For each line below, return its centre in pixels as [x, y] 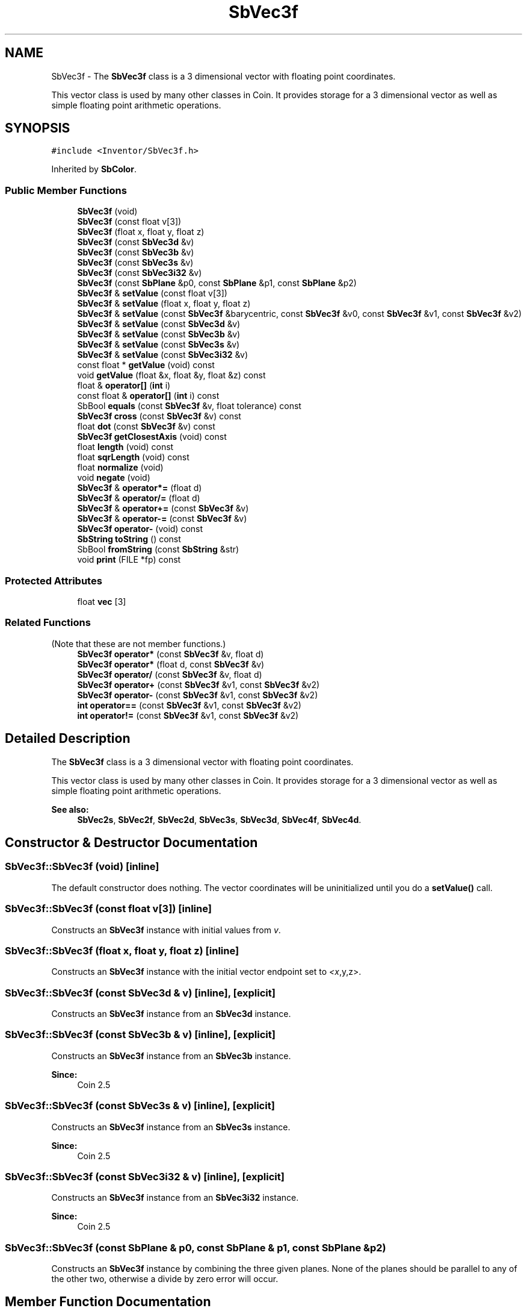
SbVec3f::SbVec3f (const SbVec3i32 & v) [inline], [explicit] [145, 1176]
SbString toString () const [129, 539]
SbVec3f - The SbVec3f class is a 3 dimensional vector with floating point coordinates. [223, 76]
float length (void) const [125, 447]
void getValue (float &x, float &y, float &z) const [171, 375]
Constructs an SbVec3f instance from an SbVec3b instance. [171, 1056]
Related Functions [48, 623]
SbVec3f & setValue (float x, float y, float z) [164, 304]
